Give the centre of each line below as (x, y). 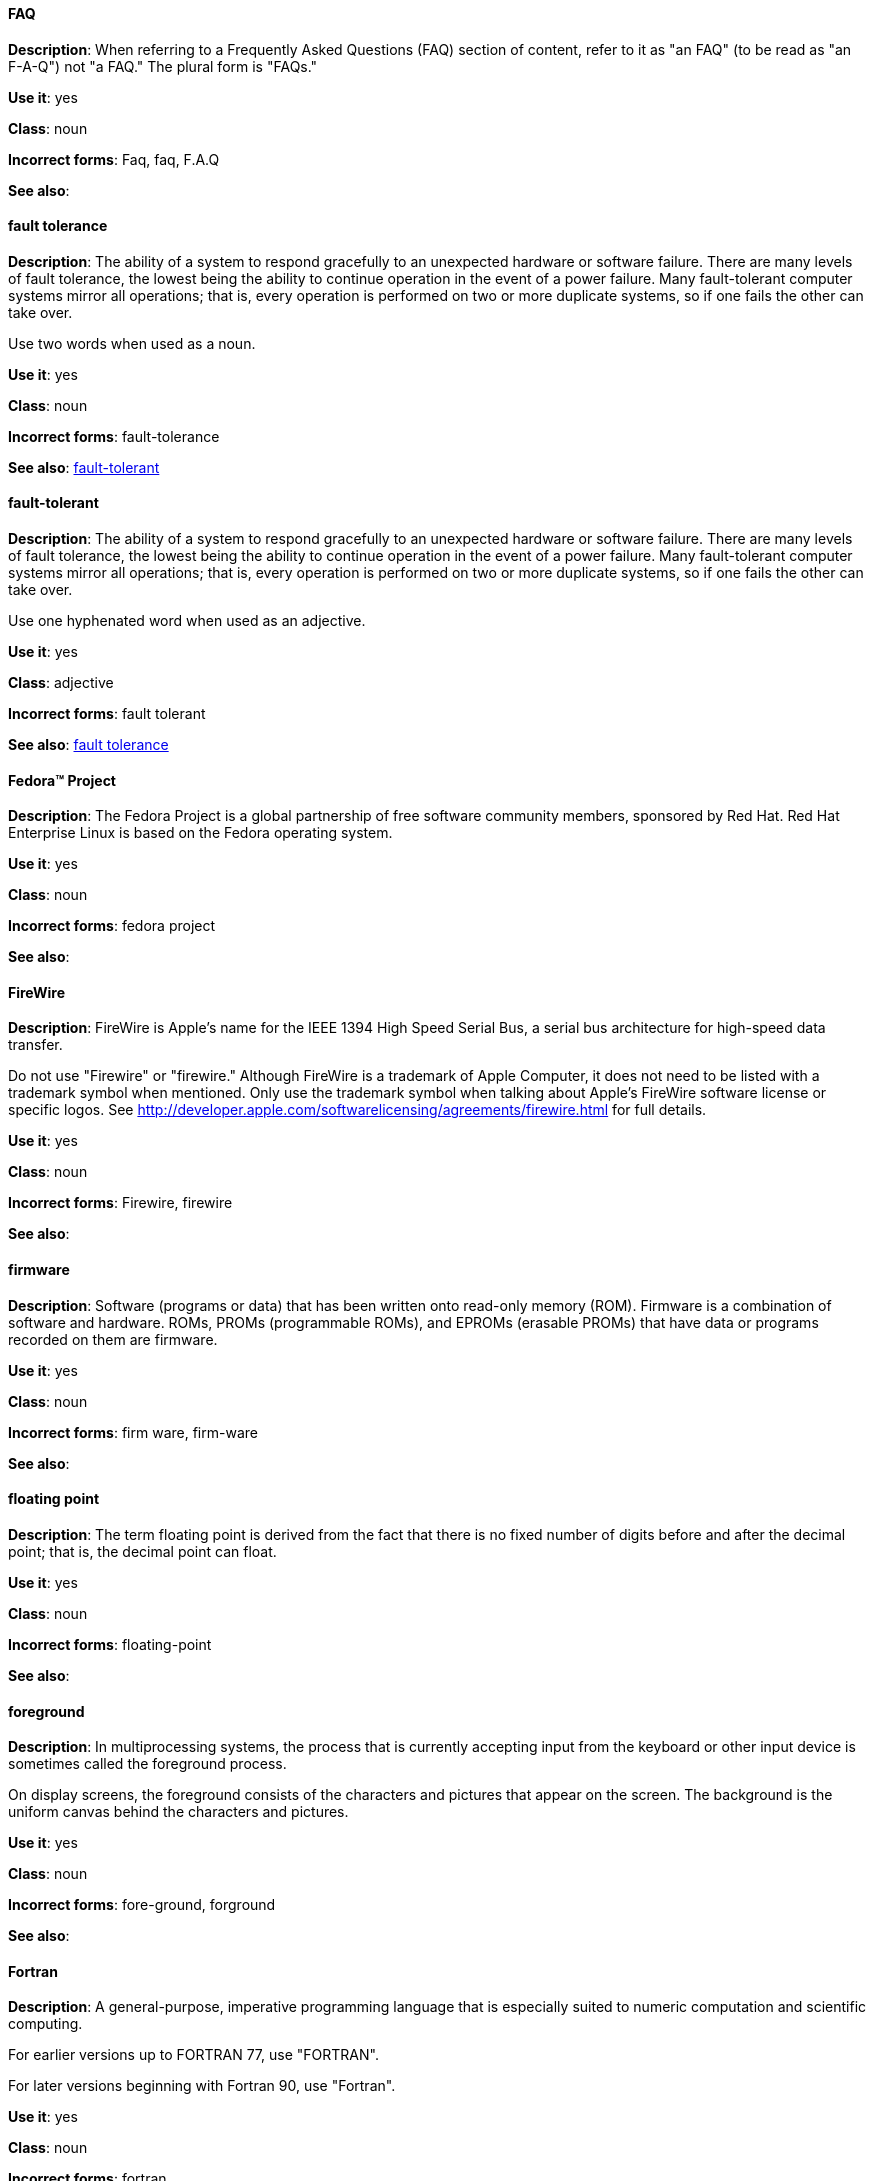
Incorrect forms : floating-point (110, 1644)
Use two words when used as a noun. (132, 343)
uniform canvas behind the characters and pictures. (178, 1812)
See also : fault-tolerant (84, 467)
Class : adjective (61, 683)
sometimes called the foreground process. (147, 1764)
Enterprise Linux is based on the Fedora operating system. (200, 833)
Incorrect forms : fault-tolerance (114, 436)
